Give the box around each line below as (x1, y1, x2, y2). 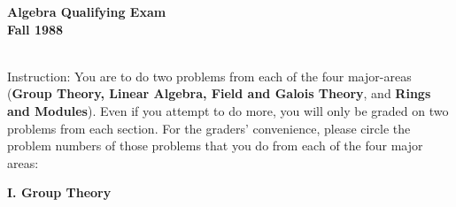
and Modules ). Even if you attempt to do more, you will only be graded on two (7, 101, 449, 119)
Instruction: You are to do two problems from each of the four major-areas (7, 66, 412, 85)
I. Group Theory (7, 183, 112, 202)
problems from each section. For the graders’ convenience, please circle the (7, 119, 411, 137)
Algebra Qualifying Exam (7, 3, 166, 20)
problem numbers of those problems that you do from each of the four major (7, 136, 423, 155)
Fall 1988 (7, 19, 64, 38)
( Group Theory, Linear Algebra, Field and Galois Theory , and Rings (7, 84, 431, 103)
